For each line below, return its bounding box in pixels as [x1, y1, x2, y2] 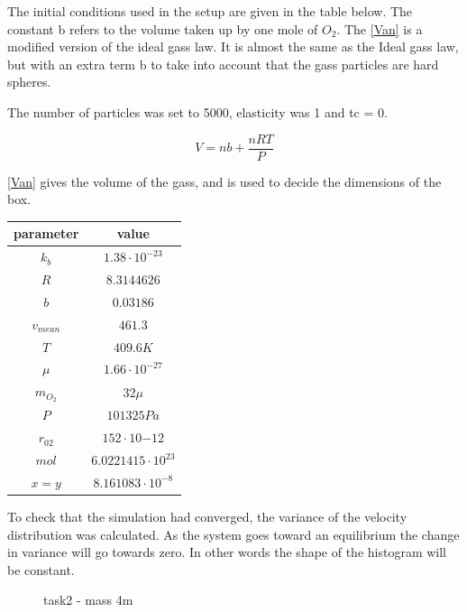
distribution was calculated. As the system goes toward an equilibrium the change [7, 524, 460, 543]
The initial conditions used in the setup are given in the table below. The [7, 2, 413, 20]
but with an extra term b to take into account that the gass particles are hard [7, 54, 439, 73]
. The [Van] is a [336, 19, 423, 38]
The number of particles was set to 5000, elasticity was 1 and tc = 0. [7, 102, 388, 121]
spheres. [7, 72, 51, 91]
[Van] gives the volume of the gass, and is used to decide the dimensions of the [7, 172, 442, 190]
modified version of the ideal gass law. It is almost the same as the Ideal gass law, [7, 37, 459, 56]
